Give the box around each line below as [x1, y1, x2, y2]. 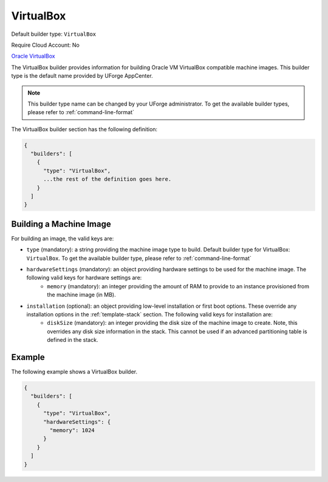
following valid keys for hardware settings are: [26, 274, 142, 282]
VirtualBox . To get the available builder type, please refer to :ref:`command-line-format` [26, 254, 252, 262]
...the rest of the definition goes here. [43, 176, 172, 183]
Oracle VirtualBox [11, 52, 55, 60]
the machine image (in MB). [47, 291, 116, 299]
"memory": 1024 [49, 427, 95, 434]
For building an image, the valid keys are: [11, 234, 114, 242]
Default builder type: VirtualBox [11, 30, 97, 38]
